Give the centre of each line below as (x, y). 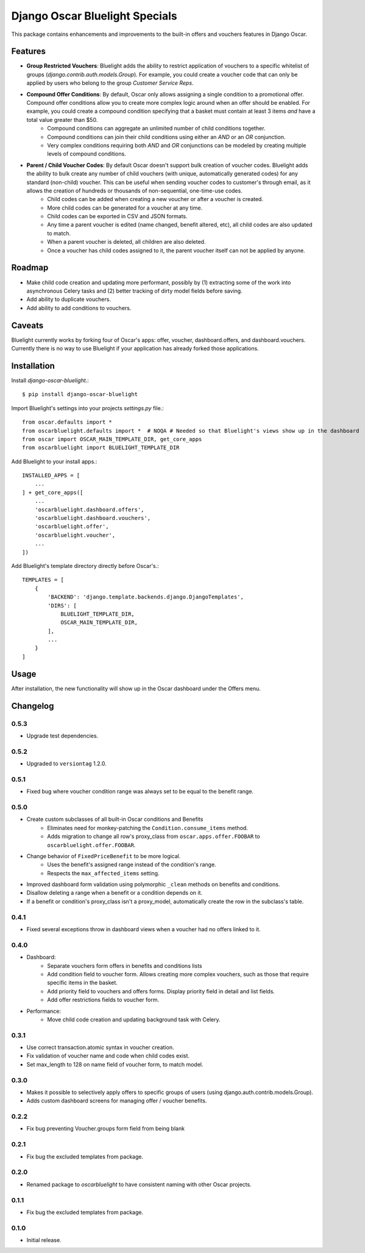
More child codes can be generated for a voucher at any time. (125, 208)
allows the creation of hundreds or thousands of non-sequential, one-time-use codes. (135, 190)
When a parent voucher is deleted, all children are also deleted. (126, 242)
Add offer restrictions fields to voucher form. (103, 1000)
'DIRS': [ (62, 605)
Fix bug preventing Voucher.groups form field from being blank (106, 1129)
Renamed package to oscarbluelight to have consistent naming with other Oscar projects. (139, 1184)
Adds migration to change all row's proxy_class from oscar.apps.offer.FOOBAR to (154, 836)
